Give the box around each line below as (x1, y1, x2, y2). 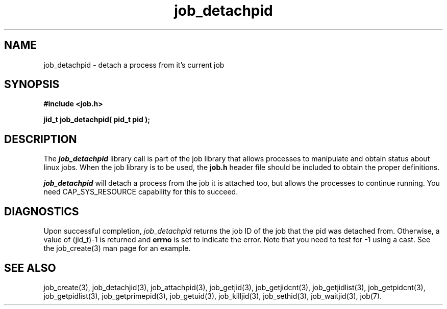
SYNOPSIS (4, 78, 60, 91)
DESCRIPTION (4, 132, 77, 146)
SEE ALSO (4, 261, 56, 274)
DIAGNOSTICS (4, 205, 79, 218)
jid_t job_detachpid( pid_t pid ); (43, 115, 151, 124)
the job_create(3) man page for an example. (43, 244, 191, 253)
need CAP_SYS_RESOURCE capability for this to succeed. (43, 187, 238, 196)
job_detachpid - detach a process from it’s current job (43, 60, 225, 69)
